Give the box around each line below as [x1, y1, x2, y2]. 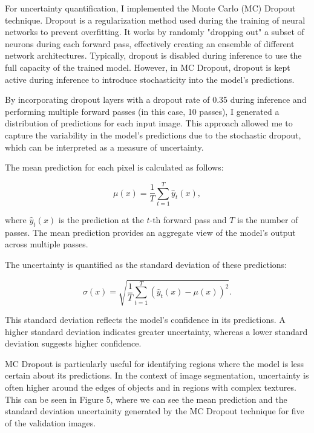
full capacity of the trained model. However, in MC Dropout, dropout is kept [5, 60, 290, 73]
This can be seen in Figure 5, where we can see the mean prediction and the [5, 392, 287, 405]
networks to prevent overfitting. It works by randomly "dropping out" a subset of [5, 25, 304, 38]
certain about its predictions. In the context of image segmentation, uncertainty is [5, 369, 309, 382]
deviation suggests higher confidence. [5, 337, 142, 350]
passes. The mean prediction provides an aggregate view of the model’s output [5, 226, 296, 238]
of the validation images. [5, 416, 96, 429]
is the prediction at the [58, 213, 144, 226]
